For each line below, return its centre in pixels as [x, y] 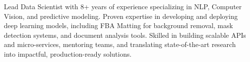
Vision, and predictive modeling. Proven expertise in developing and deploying [121, 16]
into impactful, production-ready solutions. [68, 54]
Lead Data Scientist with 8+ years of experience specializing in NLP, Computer [123, 6]
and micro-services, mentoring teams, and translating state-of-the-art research [120, 44]
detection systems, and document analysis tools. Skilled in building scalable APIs [125, 35]
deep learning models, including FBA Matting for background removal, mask [118, 25]
